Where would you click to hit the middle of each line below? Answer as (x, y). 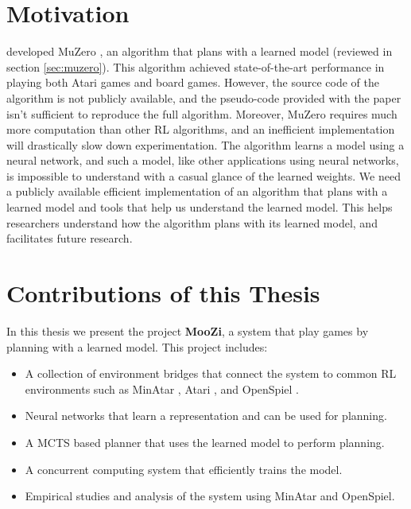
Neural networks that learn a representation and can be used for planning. (206, 416)
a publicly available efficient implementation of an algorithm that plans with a (197, 191)
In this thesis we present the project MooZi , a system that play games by (188, 330)
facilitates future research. (70, 238)
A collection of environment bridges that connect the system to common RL (211, 373)
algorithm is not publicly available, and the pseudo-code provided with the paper (204, 97)
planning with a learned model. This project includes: (137, 346)
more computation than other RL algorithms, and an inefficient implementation (201, 129)
